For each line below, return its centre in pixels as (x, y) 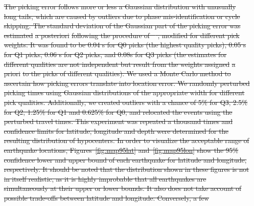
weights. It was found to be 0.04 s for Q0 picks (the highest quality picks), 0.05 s (125, 45)
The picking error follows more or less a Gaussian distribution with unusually (120, 6)
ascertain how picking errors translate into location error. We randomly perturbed (127, 83)
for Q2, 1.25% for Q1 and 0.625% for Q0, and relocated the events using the (118, 112)
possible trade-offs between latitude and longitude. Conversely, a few (107, 197)
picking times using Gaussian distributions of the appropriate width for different (124, 93)
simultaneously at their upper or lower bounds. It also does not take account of (123, 188)
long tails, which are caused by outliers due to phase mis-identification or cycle (122, 16)
